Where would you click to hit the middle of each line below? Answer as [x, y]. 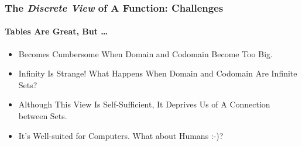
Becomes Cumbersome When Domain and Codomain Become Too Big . [145, 53]
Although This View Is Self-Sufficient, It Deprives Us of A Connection [144, 104]
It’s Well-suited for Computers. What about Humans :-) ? [121, 135]
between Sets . [43, 116]
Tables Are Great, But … [56, 31]
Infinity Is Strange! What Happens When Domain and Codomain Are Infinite [158, 73]
